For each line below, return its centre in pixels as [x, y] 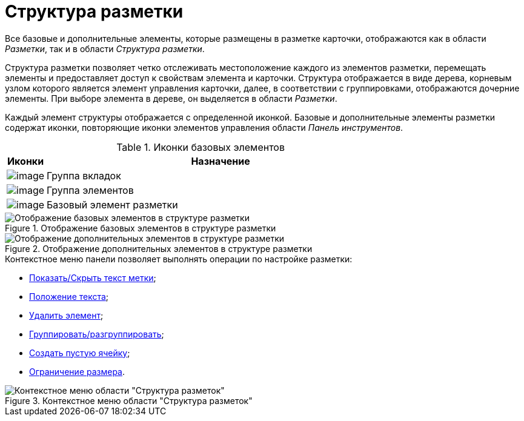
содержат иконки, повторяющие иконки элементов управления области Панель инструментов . [204, 127]
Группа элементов [90, 190]
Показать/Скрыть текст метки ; [93, 277]
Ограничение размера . [77, 371]
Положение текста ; [69, 296]
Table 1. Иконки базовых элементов [201, 147]
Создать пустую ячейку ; [80, 353]
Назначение [221, 161]
